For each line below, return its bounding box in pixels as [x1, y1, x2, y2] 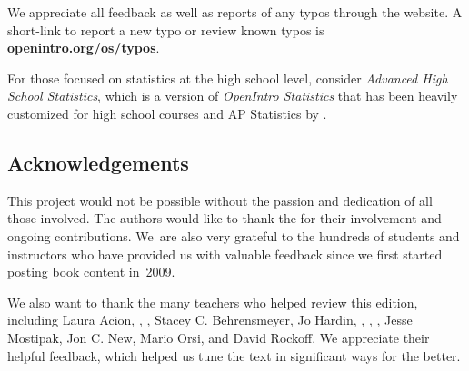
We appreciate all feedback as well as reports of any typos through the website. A [7, 3, 463, 21]
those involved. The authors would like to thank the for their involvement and [7, 209, 442, 228]
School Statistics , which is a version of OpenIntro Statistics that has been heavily [7, 86, 458, 105]
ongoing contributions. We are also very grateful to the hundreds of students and [7, 226, 460, 245]
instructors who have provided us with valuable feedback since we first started [7, 244, 443, 263]
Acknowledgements [7, 148, 189, 176]
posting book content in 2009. [7, 262, 175, 281]
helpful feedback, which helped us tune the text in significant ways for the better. [7, 346, 461, 365]
